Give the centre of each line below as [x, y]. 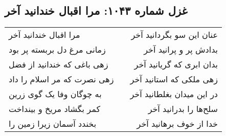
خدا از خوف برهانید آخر [177, 124]
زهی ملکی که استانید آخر [174, 79]
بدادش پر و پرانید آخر [181, 50]
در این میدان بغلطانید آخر [174, 94]
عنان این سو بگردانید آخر [174, 35]
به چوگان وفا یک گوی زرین [55, 94]
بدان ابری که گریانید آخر [176, 64]
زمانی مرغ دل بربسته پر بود [57, 50]
